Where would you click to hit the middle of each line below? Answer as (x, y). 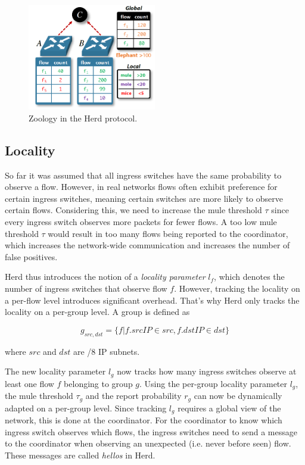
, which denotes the (249, 277)
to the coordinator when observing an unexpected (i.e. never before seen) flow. (148, 443)
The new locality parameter (55, 371)
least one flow (29, 383)
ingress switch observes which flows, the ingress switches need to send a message (151, 431)
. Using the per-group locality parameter (213, 383)
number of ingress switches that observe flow (86, 288)
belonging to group (98, 383)
